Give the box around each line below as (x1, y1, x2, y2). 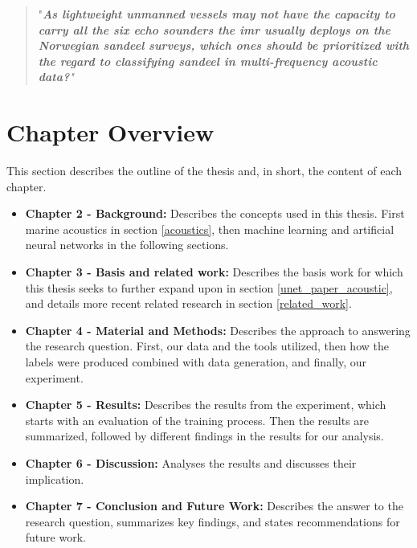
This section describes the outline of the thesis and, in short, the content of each (6, 162, 403, 179)
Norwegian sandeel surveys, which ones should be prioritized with (38, 37, 410, 54)
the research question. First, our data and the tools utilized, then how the (25, 337, 389, 354)
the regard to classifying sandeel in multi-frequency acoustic (38, 52, 378, 69)
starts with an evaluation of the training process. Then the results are (25, 411, 370, 428)
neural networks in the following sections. (25, 236, 229, 253)
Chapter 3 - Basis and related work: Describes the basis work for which (25, 264, 403, 280)
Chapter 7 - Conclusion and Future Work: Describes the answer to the (25, 497, 403, 514)
